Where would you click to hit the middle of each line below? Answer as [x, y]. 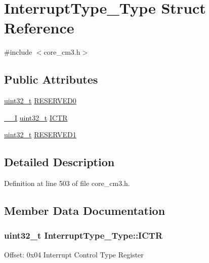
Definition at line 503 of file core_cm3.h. [67, 183]
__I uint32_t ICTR [36, 117]
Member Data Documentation [85, 211]
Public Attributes [51, 79]
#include [18, 52]
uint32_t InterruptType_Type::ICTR [83, 235]
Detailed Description [59, 162]
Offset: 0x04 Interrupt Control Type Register [74, 254]
